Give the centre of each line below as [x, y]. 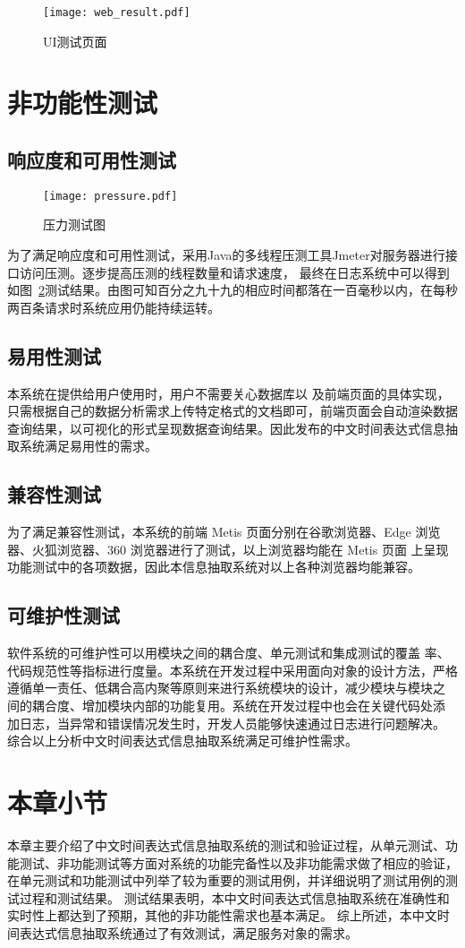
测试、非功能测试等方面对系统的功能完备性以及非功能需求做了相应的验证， [238, 862]
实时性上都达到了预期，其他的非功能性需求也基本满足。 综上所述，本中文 [222, 915]
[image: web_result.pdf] [117, 13]
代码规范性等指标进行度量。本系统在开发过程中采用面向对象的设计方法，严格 [232, 670]
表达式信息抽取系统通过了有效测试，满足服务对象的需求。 [188, 932]
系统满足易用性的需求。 [88, 446]
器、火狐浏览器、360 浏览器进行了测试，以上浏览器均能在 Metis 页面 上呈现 [228, 549]
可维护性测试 [63, 615]
